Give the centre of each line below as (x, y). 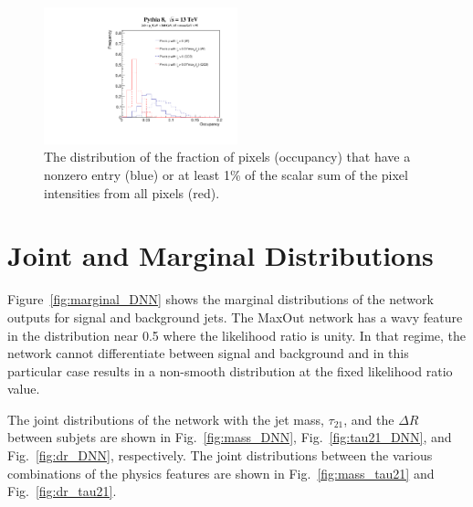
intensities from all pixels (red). (132, 192)
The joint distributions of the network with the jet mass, (166, 419)
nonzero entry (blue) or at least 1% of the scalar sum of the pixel (226, 175)
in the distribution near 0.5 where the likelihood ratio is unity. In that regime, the (237, 335)
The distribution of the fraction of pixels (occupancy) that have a (227, 157)
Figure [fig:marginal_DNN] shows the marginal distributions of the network (221, 299)
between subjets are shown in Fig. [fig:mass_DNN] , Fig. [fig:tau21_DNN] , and (230, 437)
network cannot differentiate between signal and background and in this (208, 353)
